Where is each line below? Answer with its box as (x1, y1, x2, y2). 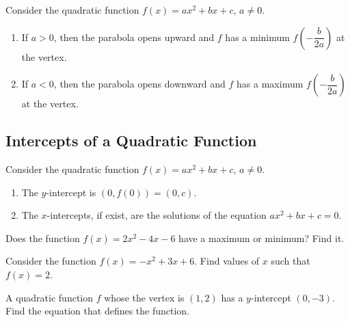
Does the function (5, 230, 80, 245)
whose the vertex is (104, 290, 185, 304)
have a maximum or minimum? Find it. (178, 230, 345, 245)
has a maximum (237, 77, 304, 91)
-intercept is (46, 185, 96, 199)
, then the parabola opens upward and (53, 29, 215, 44)
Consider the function (5, 254, 96, 268)
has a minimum (225, 29, 290, 44)
